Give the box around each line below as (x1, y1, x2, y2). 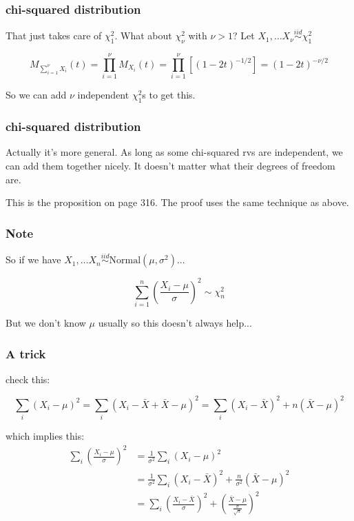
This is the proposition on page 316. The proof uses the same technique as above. (6, 195, 349, 210)
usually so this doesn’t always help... (98, 316, 252, 330)
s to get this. (142, 88, 196, 102)
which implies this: (6, 429, 85, 443)
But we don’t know (6, 316, 86, 330)
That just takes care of (6, 28, 102, 43)
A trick (6, 345, 46, 362)
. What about (114, 28, 172, 43)
